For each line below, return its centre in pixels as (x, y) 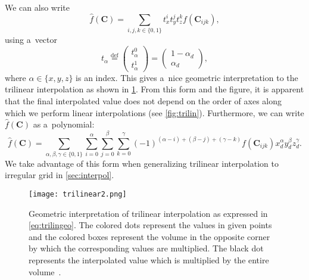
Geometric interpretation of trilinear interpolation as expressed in (148, 213)
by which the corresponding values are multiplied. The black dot (146, 248)
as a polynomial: (64, 124)
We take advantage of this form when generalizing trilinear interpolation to (142, 163)
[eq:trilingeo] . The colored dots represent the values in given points (150, 225)
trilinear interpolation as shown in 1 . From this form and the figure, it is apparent (154, 89)
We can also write (37, 7)
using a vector (31, 40)
